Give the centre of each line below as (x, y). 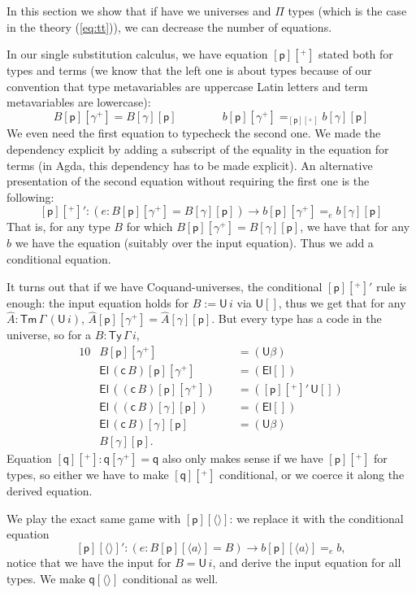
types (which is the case (347, 11)
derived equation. (50, 491)
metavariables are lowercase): (79, 102)
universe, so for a (49, 335)
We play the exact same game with (94, 518)
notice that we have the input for (89, 562)
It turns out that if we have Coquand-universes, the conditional (165, 286)
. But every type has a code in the (297, 318)
